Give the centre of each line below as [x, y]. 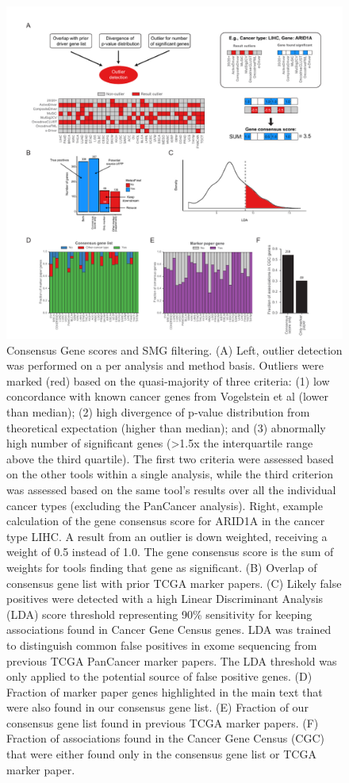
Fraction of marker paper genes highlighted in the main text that [165, 691]
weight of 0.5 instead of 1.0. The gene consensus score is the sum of [170, 552]
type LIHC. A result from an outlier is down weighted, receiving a [167, 536]
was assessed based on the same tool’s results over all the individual [171, 489]
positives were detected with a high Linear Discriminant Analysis [165, 599]
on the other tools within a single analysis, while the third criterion [170, 474]
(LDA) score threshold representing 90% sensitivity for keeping [159, 614]
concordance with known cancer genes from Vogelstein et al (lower [167, 396]
